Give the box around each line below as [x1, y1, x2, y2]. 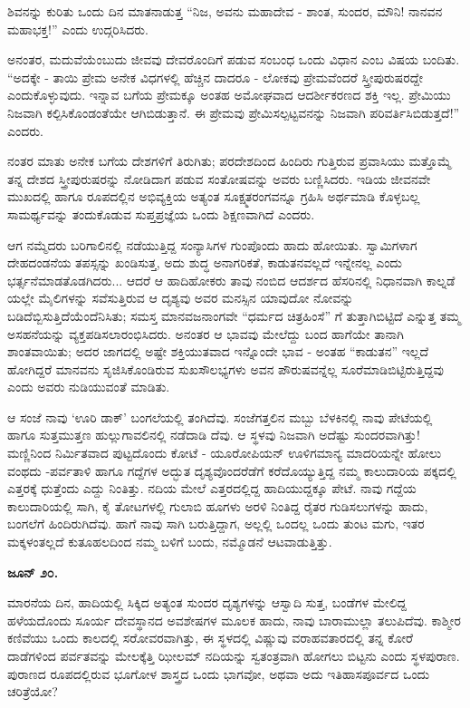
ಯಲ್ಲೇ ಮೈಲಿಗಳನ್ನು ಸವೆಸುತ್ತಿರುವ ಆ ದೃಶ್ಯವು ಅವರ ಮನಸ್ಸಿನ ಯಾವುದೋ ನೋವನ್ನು [7, 288, 354, 307]
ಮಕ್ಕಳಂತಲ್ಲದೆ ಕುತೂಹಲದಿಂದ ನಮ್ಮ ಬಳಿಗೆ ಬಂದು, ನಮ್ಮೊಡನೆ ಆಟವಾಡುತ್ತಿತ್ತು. [7, 532, 332, 551]
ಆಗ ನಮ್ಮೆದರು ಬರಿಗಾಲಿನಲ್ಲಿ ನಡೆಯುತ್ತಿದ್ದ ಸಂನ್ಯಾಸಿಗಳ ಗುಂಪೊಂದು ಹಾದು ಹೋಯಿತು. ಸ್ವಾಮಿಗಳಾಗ [7, 235, 417, 254]
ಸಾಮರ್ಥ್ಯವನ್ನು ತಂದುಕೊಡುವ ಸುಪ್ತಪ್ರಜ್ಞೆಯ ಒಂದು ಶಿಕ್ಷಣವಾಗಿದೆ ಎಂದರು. [7, 204, 315, 223]
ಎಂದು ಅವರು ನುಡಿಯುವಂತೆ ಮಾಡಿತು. [7, 377, 170, 396]
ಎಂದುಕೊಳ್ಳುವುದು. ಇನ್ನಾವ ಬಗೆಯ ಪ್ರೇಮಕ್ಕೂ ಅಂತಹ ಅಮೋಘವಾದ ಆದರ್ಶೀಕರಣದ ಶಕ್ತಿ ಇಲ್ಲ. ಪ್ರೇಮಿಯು [7, 85, 451, 104]
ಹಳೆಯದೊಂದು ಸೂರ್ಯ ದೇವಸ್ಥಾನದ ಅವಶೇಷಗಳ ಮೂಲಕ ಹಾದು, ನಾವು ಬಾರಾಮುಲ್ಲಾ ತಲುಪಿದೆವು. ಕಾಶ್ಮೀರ [7, 610, 461, 629]
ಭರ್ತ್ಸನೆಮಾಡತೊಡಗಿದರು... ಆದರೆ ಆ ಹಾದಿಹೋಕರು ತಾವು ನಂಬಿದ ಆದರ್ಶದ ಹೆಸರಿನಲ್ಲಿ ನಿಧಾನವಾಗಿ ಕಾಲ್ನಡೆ [7, 270, 456, 289]
